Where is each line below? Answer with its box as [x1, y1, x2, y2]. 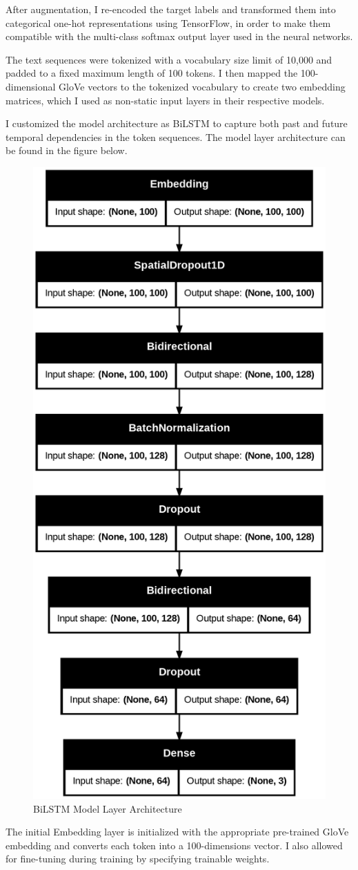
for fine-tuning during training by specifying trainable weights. [6, 851, 270, 866]
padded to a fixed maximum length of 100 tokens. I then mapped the [6, 66, 298, 80]
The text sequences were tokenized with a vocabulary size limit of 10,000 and [6, 52, 332, 66]
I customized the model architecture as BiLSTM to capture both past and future [6, 116, 348, 131]
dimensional [6, 79, 56, 93]
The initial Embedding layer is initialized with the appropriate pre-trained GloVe [6, 824, 349, 839]
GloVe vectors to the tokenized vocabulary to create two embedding [59, 79, 346, 93]
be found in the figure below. [6, 143, 128, 158]
